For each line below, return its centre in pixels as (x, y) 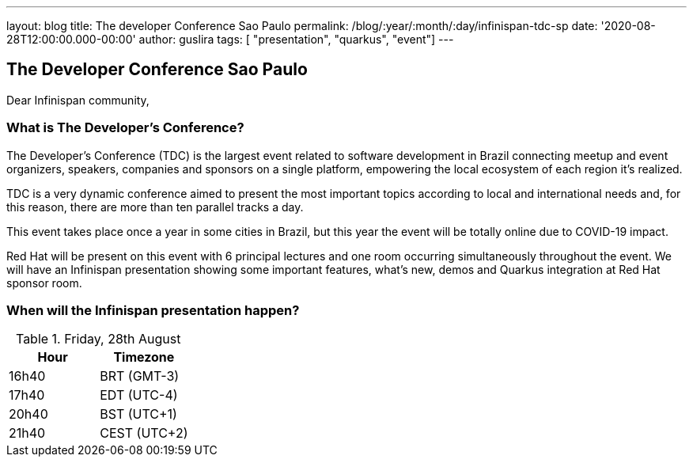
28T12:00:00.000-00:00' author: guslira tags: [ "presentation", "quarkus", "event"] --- (230, 39)
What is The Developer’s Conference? (125, 128)
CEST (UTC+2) (144, 433)
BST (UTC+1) (138, 414)
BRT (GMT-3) (140, 376)
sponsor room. (44, 283)
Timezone (144, 357)
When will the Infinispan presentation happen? (153, 310)
